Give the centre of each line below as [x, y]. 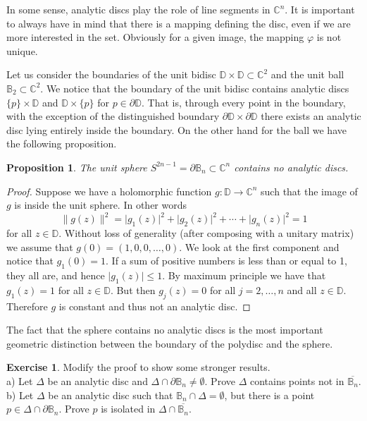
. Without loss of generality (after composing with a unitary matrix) [206, 233]
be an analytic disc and [98, 380]
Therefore [27, 306]
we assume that [40, 246]
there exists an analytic [311, 116]
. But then [133, 289]
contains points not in [297, 380]
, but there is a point [269, 395]
